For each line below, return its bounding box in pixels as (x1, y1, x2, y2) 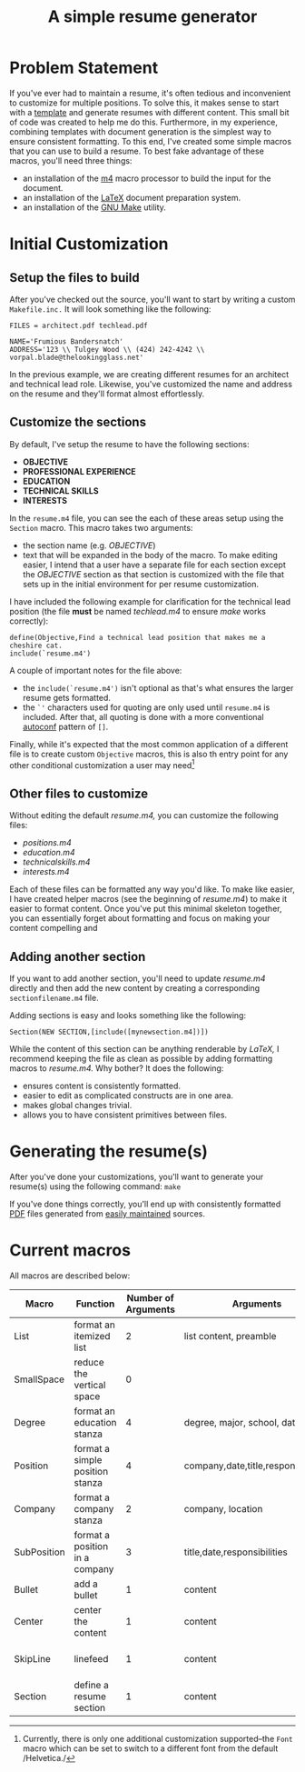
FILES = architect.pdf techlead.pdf (9, 321, 148, 330)
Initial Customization (9, 234, 170, 255)
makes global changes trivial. (22, 1100, 133, 1111)
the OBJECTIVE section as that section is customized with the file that (22, 568, 284, 579)
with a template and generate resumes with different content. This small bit (9, 106, 290, 117)
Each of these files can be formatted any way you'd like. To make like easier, (9, 884, 295, 895)
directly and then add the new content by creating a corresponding (9, 983, 261, 994)
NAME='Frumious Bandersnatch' (9, 336, 124, 346)
